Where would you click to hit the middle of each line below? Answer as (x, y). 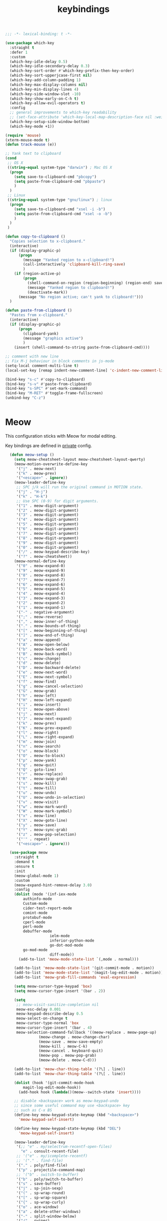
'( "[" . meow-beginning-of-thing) (52, 631)
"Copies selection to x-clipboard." (47, 242)
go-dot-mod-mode (66, 945)
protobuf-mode (38, 917)
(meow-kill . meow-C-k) (63, 1046)
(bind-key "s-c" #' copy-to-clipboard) (45, 379)
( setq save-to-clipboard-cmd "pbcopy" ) (55, 177)
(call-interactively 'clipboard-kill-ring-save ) (74, 264)
